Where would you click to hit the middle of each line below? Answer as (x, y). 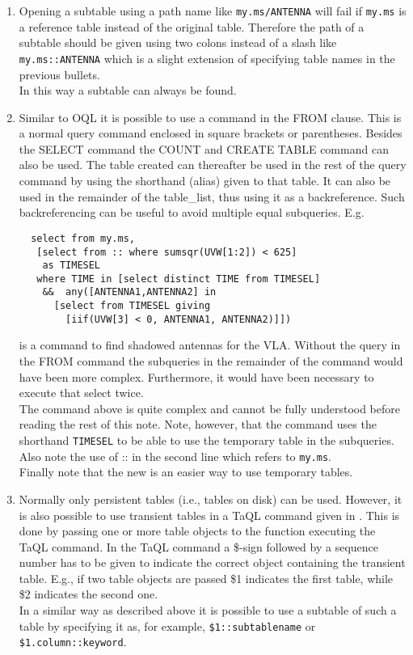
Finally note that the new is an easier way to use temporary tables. (186, 472)
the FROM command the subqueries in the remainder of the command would (211, 361)
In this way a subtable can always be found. (128, 90)
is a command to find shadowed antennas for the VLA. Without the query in (210, 345)
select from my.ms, (83, 238)
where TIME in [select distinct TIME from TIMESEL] (179, 279)
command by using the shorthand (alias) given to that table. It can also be (205, 181)
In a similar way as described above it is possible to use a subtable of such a (208, 610)
